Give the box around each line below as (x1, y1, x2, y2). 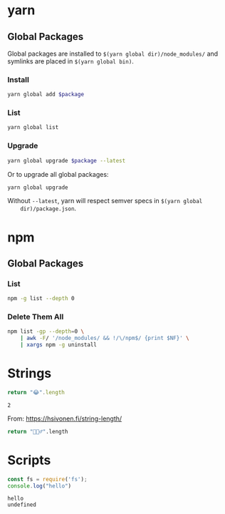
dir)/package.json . (20, 204, 77, 212)
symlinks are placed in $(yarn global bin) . (7, 57, 134, 66)
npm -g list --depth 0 (7, 295, 75, 302)
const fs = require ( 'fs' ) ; (7, 476, 88, 483)
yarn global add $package (7, 91, 84, 98)
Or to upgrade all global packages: (7, 170, 109, 178)
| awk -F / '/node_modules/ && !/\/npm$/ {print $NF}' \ (20, 334, 190, 342)
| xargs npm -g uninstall (20, 341, 98, 349)
